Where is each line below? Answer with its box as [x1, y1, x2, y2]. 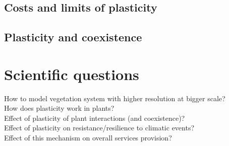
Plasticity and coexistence [4, 29, 142, 45]
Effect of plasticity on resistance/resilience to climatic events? [4, 122, 195, 133]
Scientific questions [4, 63, 139, 84]
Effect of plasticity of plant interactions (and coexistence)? [4, 112, 185, 123]
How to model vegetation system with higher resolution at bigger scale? [4, 93, 225, 103]
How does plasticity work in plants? [4, 103, 115, 113]
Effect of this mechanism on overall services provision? [4, 132, 172, 143]
